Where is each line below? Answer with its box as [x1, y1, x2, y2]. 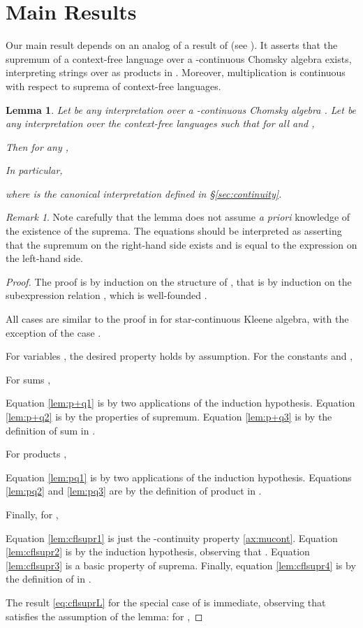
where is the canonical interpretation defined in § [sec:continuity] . [6, 186, 282, 200]
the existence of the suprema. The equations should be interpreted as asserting [6, 224, 342, 238]
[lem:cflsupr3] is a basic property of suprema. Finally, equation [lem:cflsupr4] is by [6, 557, 356, 572]
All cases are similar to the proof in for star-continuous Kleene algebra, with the [6, 312, 349, 326]
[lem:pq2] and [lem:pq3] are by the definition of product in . [6, 483, 262, 498]
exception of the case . [6, 325, 101, 339]
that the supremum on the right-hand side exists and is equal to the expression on [6, 237, 357, 251]
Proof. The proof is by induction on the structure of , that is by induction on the [6, 274, 352, 289]
